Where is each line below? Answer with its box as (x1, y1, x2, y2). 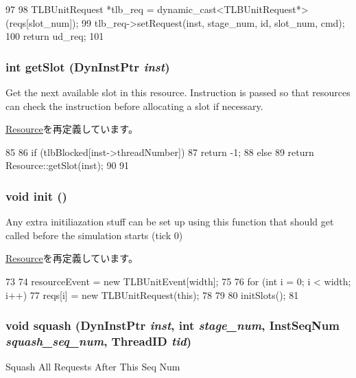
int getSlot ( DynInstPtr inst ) (5, 58, 170, 75)
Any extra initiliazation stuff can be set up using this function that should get (5, 214, 334, 229)
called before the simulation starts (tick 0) (5, 227, 183, 242)
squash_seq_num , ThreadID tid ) (5, 333, 192, 349)
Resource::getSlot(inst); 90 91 (5, 158, 130, 173)
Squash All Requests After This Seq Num (5, 359, 180, 374)
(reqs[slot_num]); (5, 15, 79, 30)
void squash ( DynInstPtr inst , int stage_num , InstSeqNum (5, 317, 340, 334)
